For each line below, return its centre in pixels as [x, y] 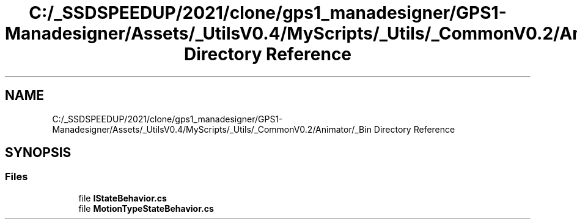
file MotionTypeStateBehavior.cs [146, 208]
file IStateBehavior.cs [123, 198]
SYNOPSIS [38, 153]
